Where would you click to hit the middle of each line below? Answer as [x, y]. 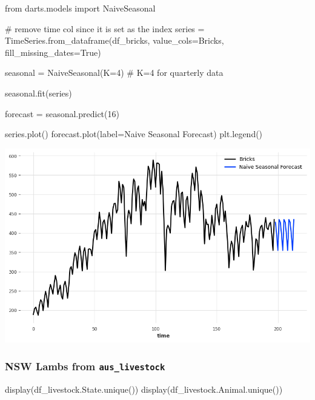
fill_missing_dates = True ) [53, 52]
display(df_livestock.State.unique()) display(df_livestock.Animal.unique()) [144, 389]
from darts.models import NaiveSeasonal [80, 8]
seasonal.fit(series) [38, 93]
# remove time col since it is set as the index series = [105, 28]
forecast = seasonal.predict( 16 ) [62, 113]
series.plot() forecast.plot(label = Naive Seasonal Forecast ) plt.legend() [134, 134]
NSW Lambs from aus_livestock [85, 366]
